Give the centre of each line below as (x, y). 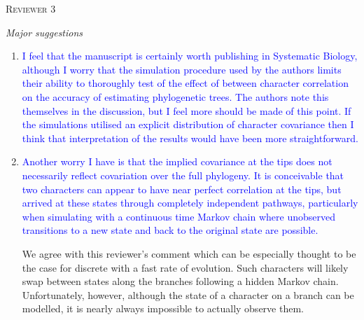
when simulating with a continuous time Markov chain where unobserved (178, 216)
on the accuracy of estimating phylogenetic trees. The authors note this (175, 96)
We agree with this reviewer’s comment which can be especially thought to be (189, 253)
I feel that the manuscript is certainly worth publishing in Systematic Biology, (190, 56)
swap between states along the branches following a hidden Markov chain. (180, 281)
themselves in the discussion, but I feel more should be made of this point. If (187, 110)
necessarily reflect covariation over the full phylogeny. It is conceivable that (183, 175)
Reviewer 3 (31, 8)
